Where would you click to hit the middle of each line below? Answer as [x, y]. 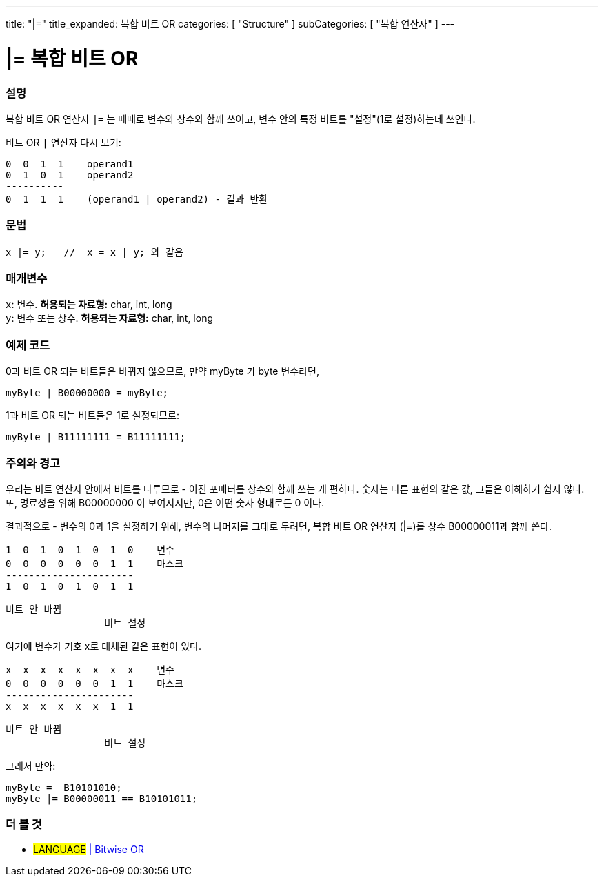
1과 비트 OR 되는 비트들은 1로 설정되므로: [92, 416]
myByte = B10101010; [64, 787]
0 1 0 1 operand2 [70, 175]
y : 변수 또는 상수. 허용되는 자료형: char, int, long [109, 318]
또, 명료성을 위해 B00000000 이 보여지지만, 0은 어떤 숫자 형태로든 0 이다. [165, 502]
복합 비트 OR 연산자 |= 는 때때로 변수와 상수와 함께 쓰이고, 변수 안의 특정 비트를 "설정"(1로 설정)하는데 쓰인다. [241, 119]
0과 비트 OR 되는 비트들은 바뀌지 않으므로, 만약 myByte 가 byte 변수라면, [162, 371]
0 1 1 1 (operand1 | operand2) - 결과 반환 [137, 199]
